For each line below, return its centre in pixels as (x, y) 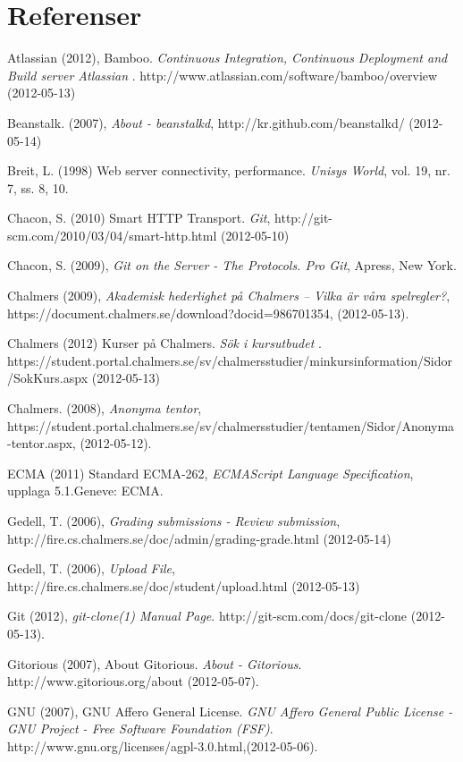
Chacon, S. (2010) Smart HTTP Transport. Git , (139, 218)
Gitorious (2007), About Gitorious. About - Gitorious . (155, 663)
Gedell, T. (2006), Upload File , (91, 568)
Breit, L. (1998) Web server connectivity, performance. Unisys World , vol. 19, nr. (229, 170)
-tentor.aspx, (42, 443)
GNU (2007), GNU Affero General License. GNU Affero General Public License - (230, 711)
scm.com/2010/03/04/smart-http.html (112, 235)
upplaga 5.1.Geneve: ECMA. (85, 491)
